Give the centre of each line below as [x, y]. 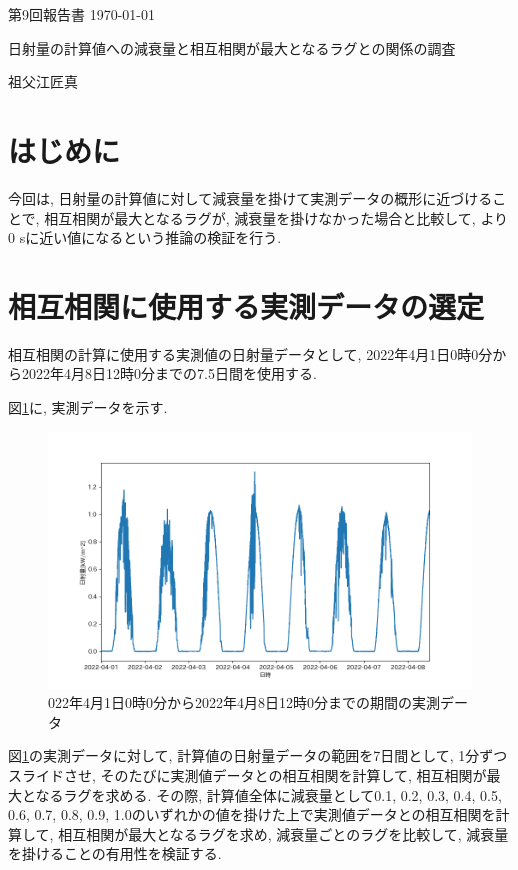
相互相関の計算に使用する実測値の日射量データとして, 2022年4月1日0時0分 [250, 353]
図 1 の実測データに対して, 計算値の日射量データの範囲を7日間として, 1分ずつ [258, 755]
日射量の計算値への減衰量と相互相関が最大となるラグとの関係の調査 [232, 47]
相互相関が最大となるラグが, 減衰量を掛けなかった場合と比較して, [260, 217]
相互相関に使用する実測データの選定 [246, 305]
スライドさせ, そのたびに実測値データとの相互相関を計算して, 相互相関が [247, 774]
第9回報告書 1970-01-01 [81, 14]
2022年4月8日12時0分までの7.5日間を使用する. [169, 373]
